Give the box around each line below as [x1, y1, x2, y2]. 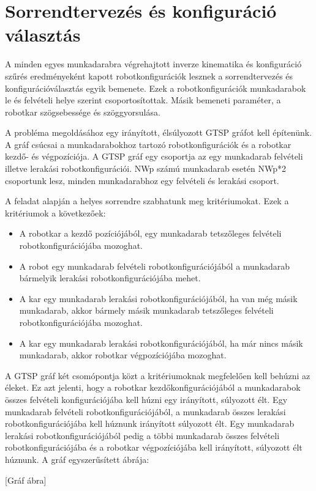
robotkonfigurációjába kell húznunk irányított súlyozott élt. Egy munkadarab [5, 417, 295, 430]
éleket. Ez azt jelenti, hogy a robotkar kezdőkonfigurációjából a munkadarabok [5, 381, 301, 394]
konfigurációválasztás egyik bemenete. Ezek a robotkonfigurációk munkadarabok [5, 81, 306, 94]
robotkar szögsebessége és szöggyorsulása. [5, 105, 160, 118]
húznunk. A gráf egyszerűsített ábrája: [5, 452, 149, 465]
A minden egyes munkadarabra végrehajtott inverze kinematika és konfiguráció [5, 57, 302, 70]
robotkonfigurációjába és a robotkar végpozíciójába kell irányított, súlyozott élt [5, 441, 303, 454]
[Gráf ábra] [5, 473, 47, 486]
